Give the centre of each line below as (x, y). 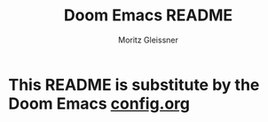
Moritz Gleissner (148, 40)
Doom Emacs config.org (99, 103)
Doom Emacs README (148, 15)
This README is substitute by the (134, 84)
